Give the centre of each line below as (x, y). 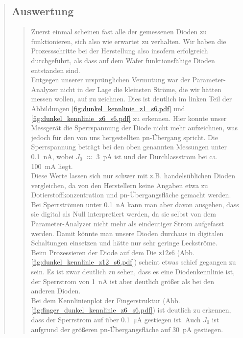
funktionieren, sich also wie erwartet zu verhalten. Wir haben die (129, 41)
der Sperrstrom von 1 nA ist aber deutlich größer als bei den (123, 281)
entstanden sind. (56, 70)
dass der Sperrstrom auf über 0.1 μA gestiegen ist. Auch (116, 320)
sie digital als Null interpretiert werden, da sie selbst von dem (123, 214)
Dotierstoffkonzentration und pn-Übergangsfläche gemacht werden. (131, 195)
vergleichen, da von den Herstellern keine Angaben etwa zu (120, 185)
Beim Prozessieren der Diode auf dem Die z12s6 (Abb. (113, 252)
